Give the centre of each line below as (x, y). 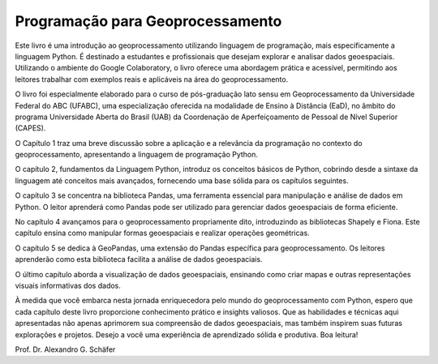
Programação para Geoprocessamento (148, 21)
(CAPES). (30, 128)
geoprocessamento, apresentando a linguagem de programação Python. (137, 155)
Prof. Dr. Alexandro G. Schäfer (65, 349)
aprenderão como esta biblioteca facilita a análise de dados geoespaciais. (139, 259)
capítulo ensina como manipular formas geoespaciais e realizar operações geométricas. (162, 233)
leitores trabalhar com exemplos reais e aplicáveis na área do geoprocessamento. (152, 79)
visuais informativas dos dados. (68, 285)
